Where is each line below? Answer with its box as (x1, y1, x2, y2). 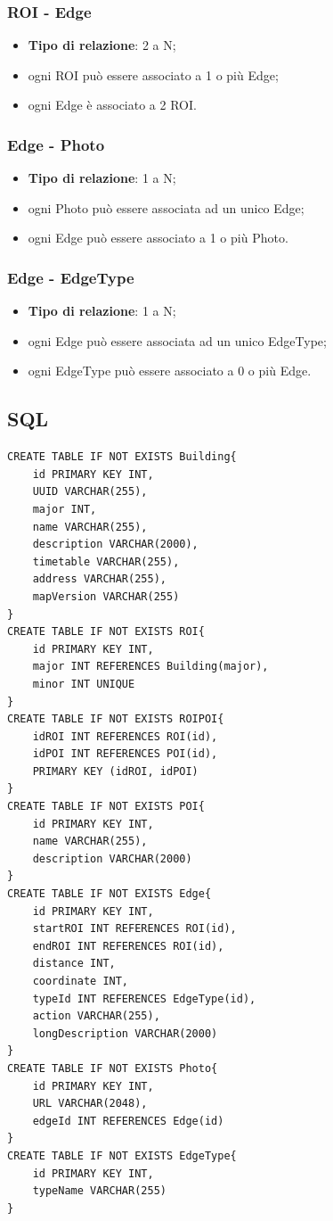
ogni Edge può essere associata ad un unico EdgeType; (28, 331, 327, 350)
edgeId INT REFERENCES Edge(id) (32, 1114, 224, 1127)
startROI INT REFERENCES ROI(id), (32, 922, 237, 936)
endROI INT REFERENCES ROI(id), (32, 939, 224, 953)
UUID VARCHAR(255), (32, 485, 148, 499)
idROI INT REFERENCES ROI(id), (32, 730, 218, 743)
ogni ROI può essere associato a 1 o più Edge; (28, 65, 279, 84)
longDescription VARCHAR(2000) (32, 1027, 218, 1040)
